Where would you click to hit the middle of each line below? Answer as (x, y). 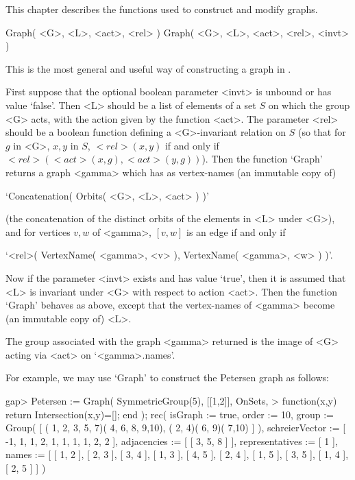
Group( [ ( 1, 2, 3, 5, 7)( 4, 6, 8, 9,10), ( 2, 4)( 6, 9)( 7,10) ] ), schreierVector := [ (176, 428)
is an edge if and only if (236, 231)
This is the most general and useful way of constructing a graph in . (148, 68)
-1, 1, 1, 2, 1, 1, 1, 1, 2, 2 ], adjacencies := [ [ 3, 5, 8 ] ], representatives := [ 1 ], (172, 441)
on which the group (309, 105)
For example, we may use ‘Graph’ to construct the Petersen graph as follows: (167, 377)
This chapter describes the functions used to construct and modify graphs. (162, 9)
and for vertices (38, 231)
